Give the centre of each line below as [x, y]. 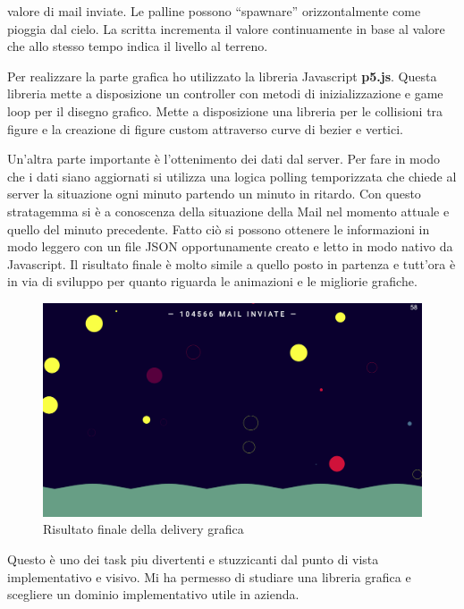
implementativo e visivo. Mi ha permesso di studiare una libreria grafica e [209, 576]
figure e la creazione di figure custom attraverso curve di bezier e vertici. [205, 128]
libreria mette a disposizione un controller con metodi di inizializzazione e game [225, 93]
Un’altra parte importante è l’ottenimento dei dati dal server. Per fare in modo [224, 159]
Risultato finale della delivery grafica [143, 529]
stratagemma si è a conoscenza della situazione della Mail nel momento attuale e [228, 211]
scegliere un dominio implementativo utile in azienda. [153, 594]
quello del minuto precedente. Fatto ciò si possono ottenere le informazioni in [219, 228]
